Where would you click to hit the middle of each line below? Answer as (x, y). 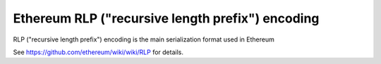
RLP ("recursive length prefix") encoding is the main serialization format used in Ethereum (144, 39)
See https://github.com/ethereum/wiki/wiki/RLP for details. (98, 52)
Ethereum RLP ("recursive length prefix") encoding (166, 18)
